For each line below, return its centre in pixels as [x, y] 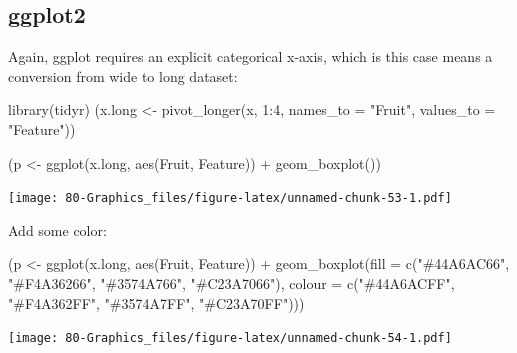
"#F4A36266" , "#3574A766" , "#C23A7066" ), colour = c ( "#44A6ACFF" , [231, 283]
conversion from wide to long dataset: [123, 75]
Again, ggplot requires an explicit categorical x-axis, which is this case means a [250, 56]
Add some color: [57, 229]
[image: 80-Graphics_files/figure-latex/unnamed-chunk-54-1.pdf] [230, 338]
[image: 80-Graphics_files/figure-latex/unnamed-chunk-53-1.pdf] [230, 198]
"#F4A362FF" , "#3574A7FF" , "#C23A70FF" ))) [156, 302]
